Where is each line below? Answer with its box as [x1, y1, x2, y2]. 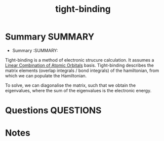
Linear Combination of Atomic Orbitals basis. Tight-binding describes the [5, 62, 154, 68]
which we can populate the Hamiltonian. [5, 72, 87, 78]
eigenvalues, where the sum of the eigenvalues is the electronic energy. [5, 87, 152, 93]
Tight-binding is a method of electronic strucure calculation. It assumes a [5, 57, 155, 63]
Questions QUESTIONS [5, 105, 102, 116]
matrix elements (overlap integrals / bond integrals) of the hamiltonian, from [5, 68, 159, 73]
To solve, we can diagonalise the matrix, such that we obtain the [5, 82, 136, 88]
